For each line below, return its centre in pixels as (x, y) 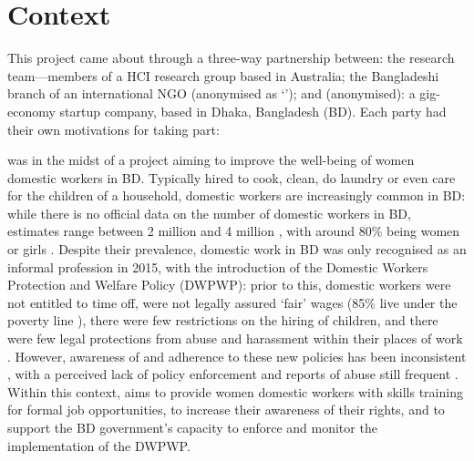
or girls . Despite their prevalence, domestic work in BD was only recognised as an (237, 249)
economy (31, 111)
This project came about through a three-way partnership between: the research (231, 58)
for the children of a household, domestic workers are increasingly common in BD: (237, 195)
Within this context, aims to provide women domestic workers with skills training (235, 391)
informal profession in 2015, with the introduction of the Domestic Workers (218, 266)
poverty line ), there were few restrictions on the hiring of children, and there (223, 320)
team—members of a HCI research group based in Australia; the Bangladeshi (223, 75)
